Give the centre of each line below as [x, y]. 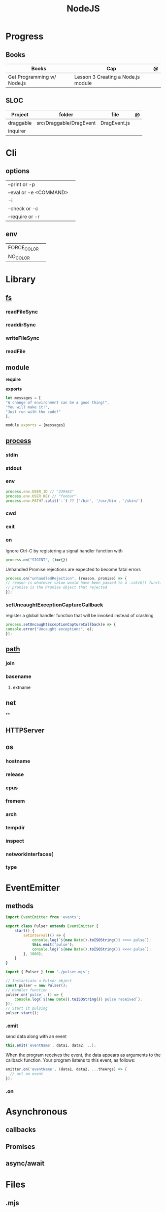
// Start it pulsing [27, 1009]
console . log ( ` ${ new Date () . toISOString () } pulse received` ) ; [79, 999]
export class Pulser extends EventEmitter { [52, 926]
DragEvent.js [115, 123]
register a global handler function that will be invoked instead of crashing [80, 616]
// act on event [27, 1074]
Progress [25, 36]
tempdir [15, 827]
